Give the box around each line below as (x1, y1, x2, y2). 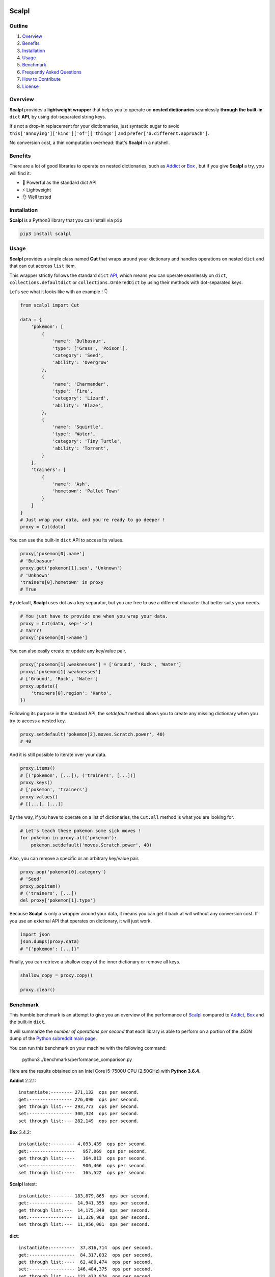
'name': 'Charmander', (52, 381, 109, 387)
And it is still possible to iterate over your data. (9, 751, 107, 758)
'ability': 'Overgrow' (52, 360, 109, 365)
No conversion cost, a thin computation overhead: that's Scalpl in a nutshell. (9, 139, 170, 146)
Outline (9, 22, 28, 30)
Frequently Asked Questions (22, 69, 81, 75)
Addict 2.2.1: (9, 1077, 36, 1083)
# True (20, 586, 37, 593)
